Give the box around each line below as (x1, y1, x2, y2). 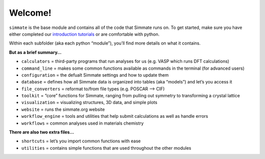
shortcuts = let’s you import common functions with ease (21, 138, 141, 144)
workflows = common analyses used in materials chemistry (21, 120, 144, 126)
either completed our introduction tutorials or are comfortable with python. (9, 31, 159, 37)
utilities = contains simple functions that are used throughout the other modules (21, 145, 191, 151)
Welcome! (9, 7, 52, 18)
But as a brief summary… (9, 49, 62, 55)
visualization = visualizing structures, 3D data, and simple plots (21, 100, 158, 106)
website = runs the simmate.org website (21, 106, 105, 112)
